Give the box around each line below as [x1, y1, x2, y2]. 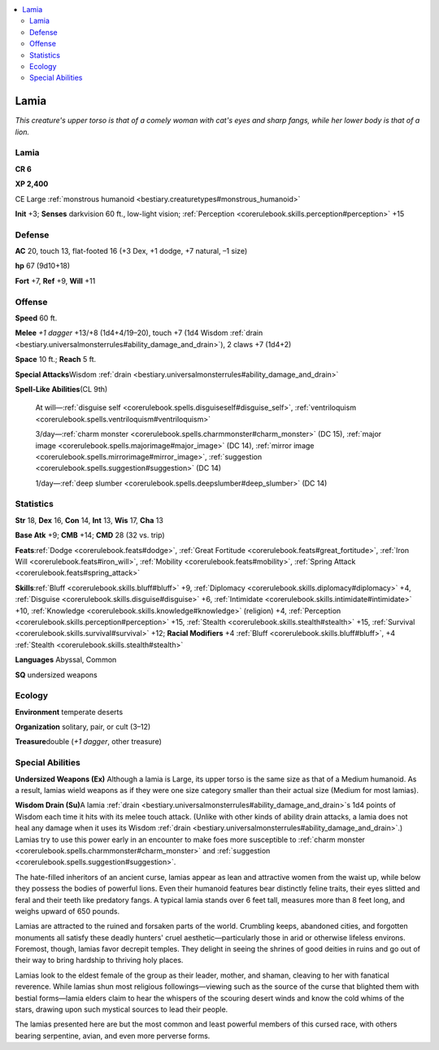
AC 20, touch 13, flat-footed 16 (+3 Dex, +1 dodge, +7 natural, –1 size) [15, 246, 248, 256]
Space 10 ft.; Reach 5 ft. [15, 355, 97, 364]
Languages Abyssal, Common [15, 655, 117, 664]
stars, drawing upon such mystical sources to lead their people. [15, 1004, 228, 1014]
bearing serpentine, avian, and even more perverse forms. [15, 1030, 211, 1040]
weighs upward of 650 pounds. [15, 906, 120, 916]
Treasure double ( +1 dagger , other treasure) [15, 737, 162, 747]
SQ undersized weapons [15, 669, 98, 679]
